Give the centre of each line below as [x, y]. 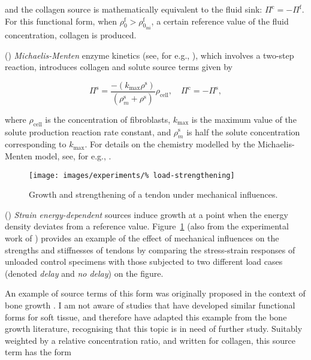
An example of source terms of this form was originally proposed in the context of [155, 293]
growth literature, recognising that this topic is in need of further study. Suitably [154, 329]
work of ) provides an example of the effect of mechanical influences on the [142, 238]
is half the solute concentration [243, 131]
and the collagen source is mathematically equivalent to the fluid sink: [134, 9]
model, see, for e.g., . [73, 155]
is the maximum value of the [244, 119]
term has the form [38, 352]
